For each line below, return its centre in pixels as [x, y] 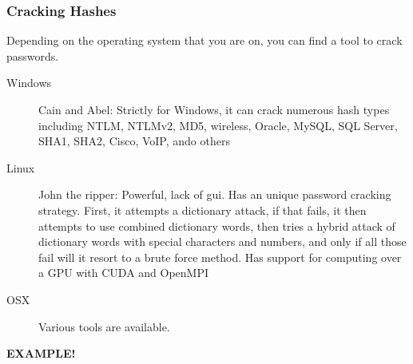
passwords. [33, 55]
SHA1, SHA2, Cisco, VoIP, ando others [134, 141]
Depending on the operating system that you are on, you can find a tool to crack [205, 40]
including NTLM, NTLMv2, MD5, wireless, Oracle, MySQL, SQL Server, [218, 125]
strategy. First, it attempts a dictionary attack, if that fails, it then [203, 210]
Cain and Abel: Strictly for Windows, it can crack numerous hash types [214, 109]
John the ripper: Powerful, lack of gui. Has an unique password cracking [215, 194]
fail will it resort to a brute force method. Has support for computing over [220, 257]
